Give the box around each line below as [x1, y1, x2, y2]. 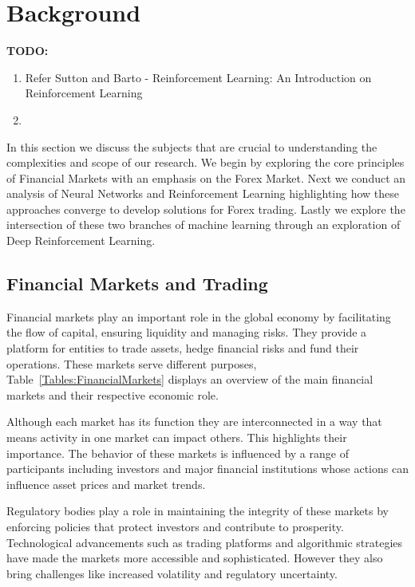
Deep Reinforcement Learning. [6, 232, 156, 249]
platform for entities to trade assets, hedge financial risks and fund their [6, 340, 359, 357]
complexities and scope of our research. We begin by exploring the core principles [6, 154, 405, 171]
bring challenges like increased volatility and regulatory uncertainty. [6, 565, 338, 581]
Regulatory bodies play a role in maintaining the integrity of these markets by [6, 502, 389, 519]
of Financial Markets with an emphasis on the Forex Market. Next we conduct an [6, 169, 406, 186]
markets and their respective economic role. [6, 386, 219, 403]
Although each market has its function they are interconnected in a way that [6, 413, 382, 430]
